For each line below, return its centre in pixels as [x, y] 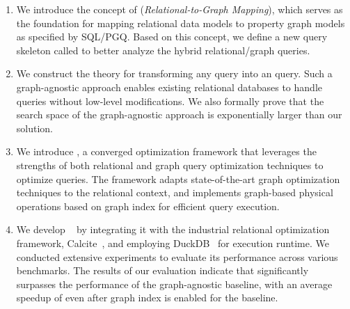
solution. [35, 128]
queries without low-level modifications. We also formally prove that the [170, 101]
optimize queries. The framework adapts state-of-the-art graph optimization [178, 179]
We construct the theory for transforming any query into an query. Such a [174, 73]
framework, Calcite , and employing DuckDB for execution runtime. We [173, 243]
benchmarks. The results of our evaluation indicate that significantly [162, 270]
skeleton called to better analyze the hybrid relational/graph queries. [163, 50]
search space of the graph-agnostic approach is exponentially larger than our [179, 114]
